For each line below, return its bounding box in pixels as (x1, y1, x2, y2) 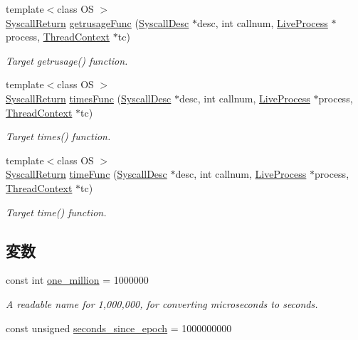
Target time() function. (6, 204, 107, 219)
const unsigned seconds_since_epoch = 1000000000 (6, 320, 232, 335)
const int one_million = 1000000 (6, 272, 149, 287)
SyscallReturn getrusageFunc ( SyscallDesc (6, 15, 189, 30)
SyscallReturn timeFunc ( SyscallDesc (6, 166, 167, 181)
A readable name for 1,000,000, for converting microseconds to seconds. (6, 296, 318, 311)
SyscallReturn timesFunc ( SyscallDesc (6, 90, 172, 105)
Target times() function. (6, 129, 111, 144)
